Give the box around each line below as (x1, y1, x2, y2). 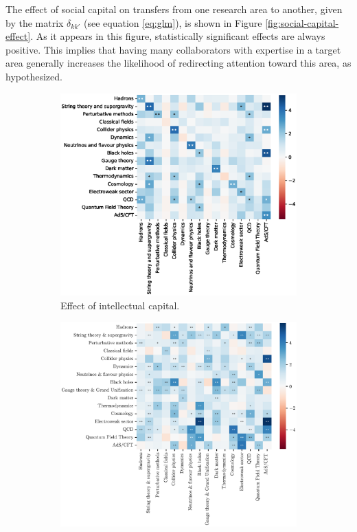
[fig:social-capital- (265, 15, 339, 30)
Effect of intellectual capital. (60, 298, 180, 312)
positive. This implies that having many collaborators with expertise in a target (5, 42, 341, 56)
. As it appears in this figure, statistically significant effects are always (30, 29, 325, 43)
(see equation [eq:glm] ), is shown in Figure (84, 15, 262, 30)
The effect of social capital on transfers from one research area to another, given (5, 2, 343, 16)
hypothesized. (5, 69, 62, 83)
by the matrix (5, 15, 64, 30)
